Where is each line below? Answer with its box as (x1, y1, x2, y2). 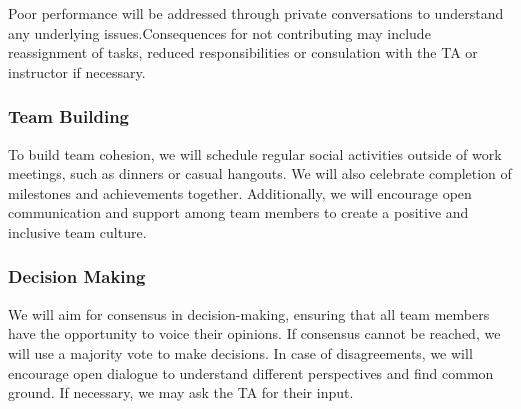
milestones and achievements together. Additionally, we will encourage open (8, 182, 472, 203)
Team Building (8, 104, 130, 129)
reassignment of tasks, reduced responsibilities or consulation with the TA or (8, 42, 478, 63)
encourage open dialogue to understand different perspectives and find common (8, 362, 494, 383)
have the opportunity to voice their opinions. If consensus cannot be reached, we (8, 323, 501, 344)
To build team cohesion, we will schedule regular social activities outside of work (8, 143, 502, 164)
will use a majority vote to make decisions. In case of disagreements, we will (8, 342, 473, 363)
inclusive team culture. (8, 221, 147, 242)
